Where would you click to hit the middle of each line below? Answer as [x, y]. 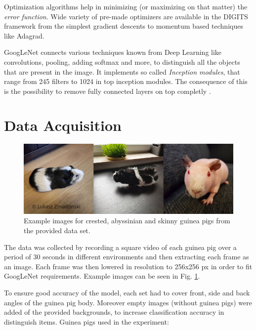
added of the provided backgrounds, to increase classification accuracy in [114, 312]
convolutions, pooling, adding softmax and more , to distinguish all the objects [122, 62]
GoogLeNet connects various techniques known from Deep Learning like [113, 52]
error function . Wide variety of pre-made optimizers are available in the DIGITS [126, 16]
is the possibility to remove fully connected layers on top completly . [107, 91]
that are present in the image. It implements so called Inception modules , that [122, 71]
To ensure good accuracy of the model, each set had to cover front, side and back [127, 292]
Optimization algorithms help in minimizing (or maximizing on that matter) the [126, 6]
